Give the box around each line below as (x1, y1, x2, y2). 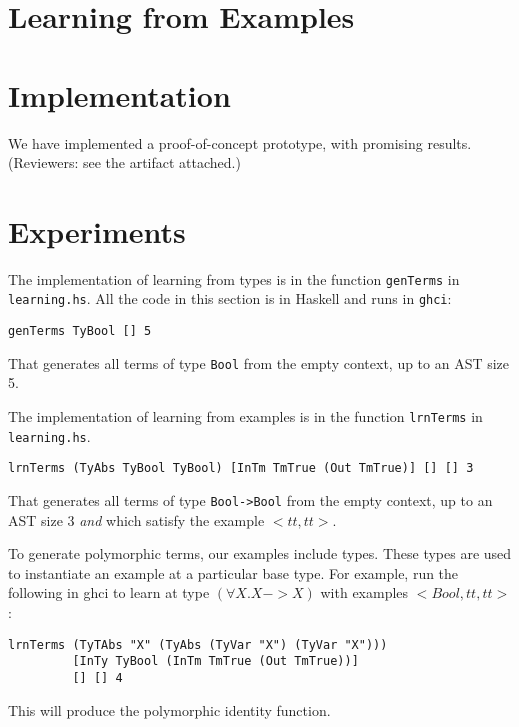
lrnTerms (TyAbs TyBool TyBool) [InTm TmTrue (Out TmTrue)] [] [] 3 (8, 461, 474, 476)
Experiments (8, 210, 186, 251)
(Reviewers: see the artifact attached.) (8, 152, 241, 173)
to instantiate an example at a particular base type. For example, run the (8, 562, 459, 583)
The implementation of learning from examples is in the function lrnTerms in (8, 406, 483, 427)
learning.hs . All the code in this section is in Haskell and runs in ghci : (8, 288, 452, 309)
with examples (320, 582, 409, 603)
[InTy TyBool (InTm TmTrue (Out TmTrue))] (72, 654, 359, 669)
